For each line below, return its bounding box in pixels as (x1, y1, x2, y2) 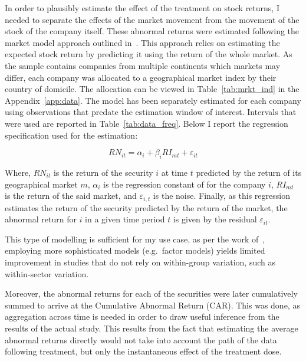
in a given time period (85, 213, 165, 225)
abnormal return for (5, 213, 77, 225)
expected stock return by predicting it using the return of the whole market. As (5, 48, 292, 60)
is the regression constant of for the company (103, 178, 266, 190)
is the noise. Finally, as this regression (153, 189, 290, 202)
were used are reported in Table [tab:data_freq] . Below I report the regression (5, 117, 288, 129)
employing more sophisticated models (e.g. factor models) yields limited (5, 244, 265, 257)
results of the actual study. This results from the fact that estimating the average (5, 321, 298, 334)
